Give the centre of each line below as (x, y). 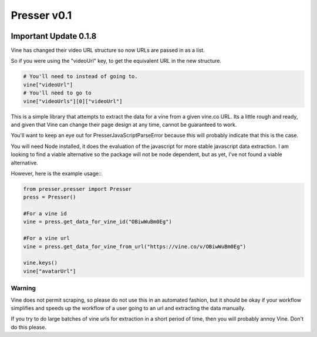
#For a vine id (45, 214)
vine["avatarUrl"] (50, 271)
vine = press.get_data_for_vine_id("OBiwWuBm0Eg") (98, 222)
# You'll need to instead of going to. (80, 77)
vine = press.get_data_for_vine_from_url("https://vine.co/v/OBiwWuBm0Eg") (135, 246)
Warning (23, 288)
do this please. (29, 327)
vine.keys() (41, 263)
